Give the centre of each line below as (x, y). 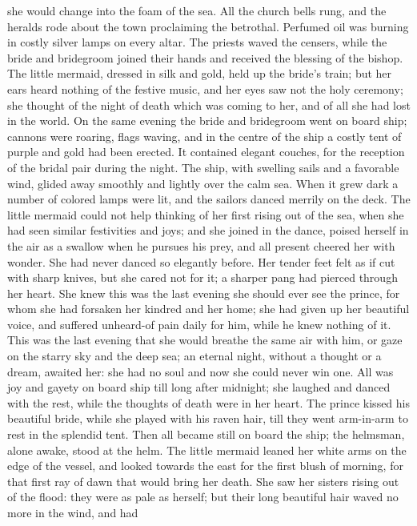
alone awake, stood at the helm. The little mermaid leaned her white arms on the (207, 450)
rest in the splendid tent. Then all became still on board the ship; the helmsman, (206, 434)
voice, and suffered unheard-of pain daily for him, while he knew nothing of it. (199, 324)
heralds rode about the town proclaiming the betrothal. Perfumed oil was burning (208, 26)
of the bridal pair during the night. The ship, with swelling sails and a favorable (203, 167)
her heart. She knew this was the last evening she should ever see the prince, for (204, 293)
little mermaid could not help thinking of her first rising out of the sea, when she (206, 214)
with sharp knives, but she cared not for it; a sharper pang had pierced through (202, 277)
